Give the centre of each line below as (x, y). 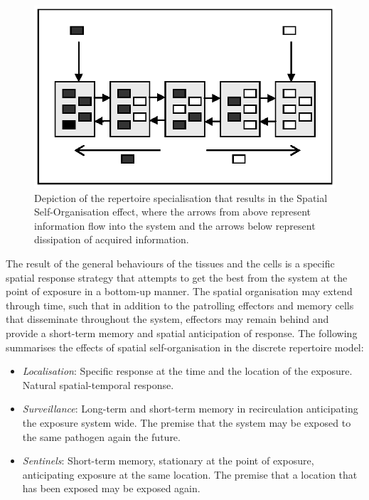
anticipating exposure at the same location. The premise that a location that (190, 474)
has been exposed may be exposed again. (111, 488)
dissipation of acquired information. (112, 239)
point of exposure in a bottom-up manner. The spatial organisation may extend (179, 291)
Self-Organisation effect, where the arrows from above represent (172, 212)
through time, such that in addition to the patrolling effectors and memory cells (180, 305)
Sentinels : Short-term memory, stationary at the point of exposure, (168, 461)
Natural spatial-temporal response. (98, 384)
